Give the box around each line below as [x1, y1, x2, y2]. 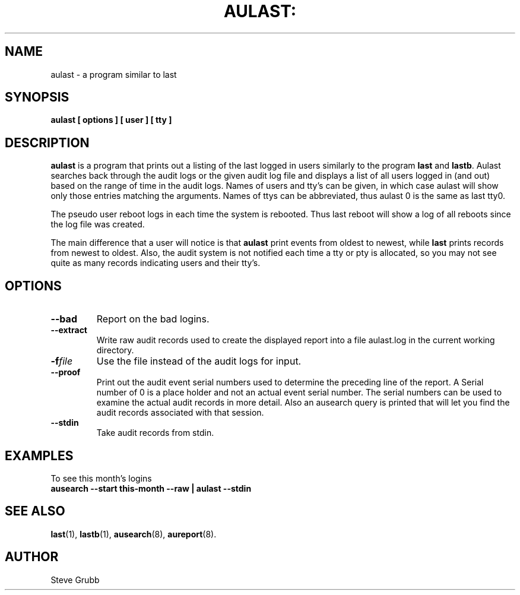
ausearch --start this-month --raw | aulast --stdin [50, 483, 252, 493]
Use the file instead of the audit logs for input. [96, 355, 302, 368]
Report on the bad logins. [96, 313, 210, 325]
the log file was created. [50, 219, 145, 230]
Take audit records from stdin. [96, 428, 214, 438]
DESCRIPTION [5, 135, 90, 150]
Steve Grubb [50, 574, 100, 585]
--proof [50, 367, 81, 378]
